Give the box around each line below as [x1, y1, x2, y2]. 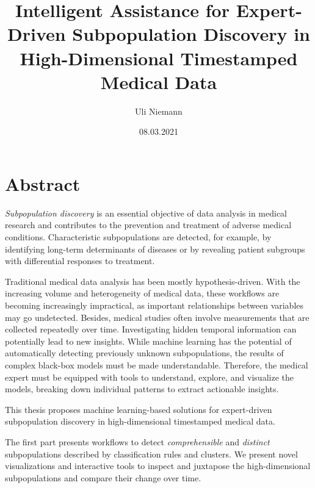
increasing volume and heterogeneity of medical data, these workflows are [5, 287, 280, 300]
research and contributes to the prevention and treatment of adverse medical [5, 218, 292, 231]
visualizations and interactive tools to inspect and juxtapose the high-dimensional [5, 459, 311, 472]
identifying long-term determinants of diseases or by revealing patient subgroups [5, 242, 305, 255]
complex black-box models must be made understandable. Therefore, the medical [5, 358, 308, 371]
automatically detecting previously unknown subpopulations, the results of [5, 346, 284, 359]
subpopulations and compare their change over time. [5, 471, 201, 484]
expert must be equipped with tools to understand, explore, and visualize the [5, 370, 294, 383]
